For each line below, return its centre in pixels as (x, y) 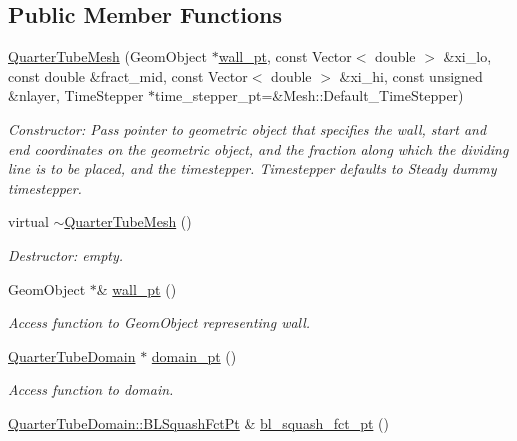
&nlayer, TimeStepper (76, 95)
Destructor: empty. (66, 254)
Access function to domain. (91, 389)
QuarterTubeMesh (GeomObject (108, 56)
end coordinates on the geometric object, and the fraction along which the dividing (258, 148)
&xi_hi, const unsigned (411, 75)
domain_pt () (194, 355)
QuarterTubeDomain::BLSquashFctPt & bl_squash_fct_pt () (198, 422)
